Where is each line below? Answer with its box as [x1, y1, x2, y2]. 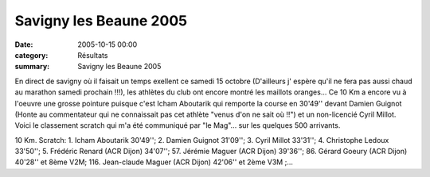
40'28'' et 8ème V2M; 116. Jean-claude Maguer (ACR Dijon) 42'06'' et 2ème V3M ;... [14, 157, 294, 167]
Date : [14, 40, 33, 49]
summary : [14, 62, 50, 71]
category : [14, 50, 49, 60]
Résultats [77, 50, 108, 60]
